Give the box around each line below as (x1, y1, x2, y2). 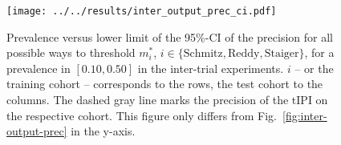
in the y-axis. (71, 123, 136, 139)
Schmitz (183, 48, 223, 60)
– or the (294, 59, 334, 76)
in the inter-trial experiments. (137, 59, 284, 76)
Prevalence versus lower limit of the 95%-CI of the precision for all (6, 28, 333, 45)
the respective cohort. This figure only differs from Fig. (6, 107, 278, 123)
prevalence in (6, 59, 71, 76)
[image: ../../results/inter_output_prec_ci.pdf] (6, 6, 277, 17)
